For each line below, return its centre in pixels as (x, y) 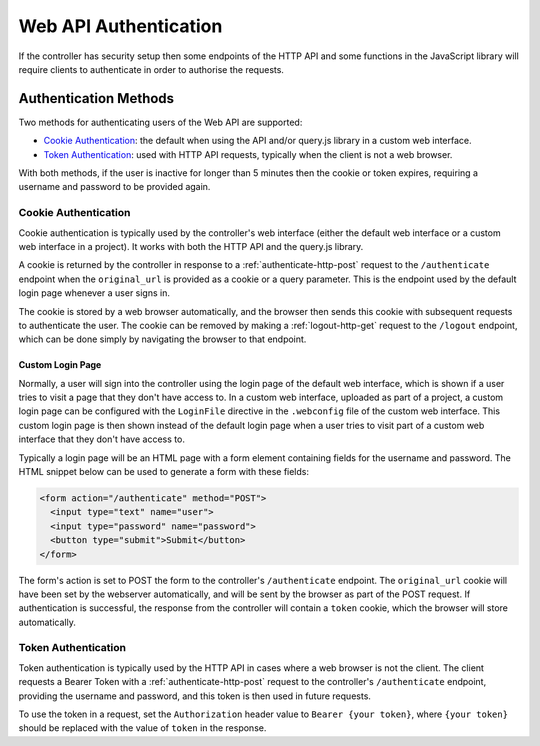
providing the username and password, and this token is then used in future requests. (195, 696)
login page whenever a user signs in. (94, 293)
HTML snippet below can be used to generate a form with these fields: (164, 472)
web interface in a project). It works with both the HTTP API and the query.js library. (191, 246)
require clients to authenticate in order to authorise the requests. (151, 69)
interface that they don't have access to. (101, 439)
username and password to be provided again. (114, 187)
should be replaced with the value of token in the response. (142, 728)
